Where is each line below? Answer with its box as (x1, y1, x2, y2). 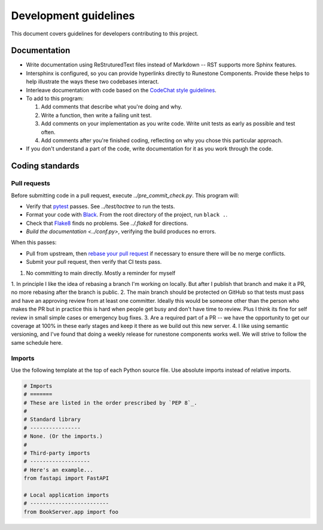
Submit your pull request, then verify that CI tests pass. (26, 258, 162, 266)
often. (41, 128, 56, 135)
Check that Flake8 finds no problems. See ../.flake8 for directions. (26, 219, 188, 227)
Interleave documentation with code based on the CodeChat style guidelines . (26, 86, 217, 94)
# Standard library (23, 416, 81, 423)
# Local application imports (23, 492, 109, 498)
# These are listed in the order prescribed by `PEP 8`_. (23, 399, 197, 406)
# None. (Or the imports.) (23, 433, 103, 440)
